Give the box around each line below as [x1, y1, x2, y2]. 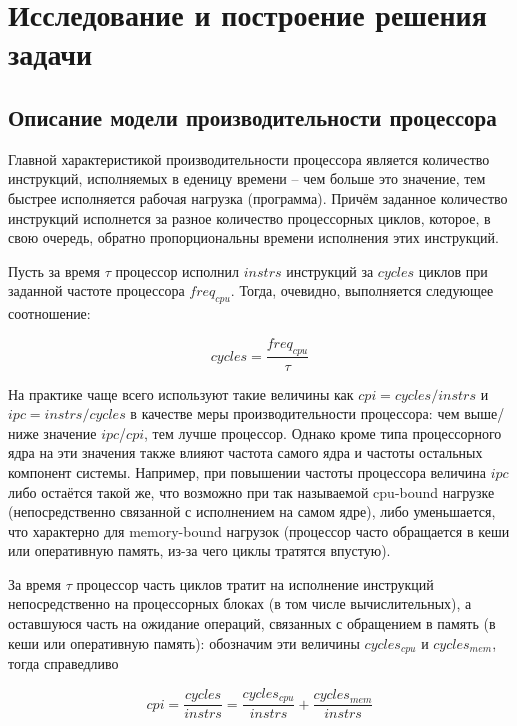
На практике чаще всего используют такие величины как [8, 383, 354, 404]
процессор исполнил [115, 260, 240, 281]
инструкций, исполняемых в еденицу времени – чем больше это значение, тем [8, 168, 486, 189]
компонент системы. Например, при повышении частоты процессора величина [8, 461, 486, 482]
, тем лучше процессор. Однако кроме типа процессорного [144, 422, 502, 443]
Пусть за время [8, 260, 101, 281]
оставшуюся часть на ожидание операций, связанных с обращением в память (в [8, 613, 496, 634]
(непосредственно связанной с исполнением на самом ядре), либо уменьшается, [8, 501, 496, 522]
